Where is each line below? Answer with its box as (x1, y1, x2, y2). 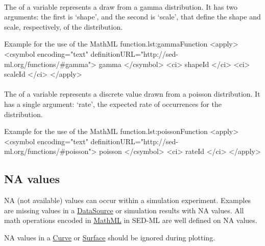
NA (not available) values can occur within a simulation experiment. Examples (4, 195, 251, 206)
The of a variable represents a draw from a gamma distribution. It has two (4, 1, 238, 12)
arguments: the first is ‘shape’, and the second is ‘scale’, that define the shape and (4, 11, 261, 22)
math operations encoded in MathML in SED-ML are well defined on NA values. (4, 215, 257, 226)
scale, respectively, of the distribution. (4, 21, 123, 32)
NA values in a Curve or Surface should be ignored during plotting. (4, 232, 215, 242)
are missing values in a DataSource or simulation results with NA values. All (4, 205, 244, 215)
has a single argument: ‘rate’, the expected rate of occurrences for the (4, 98, 222, 109)
